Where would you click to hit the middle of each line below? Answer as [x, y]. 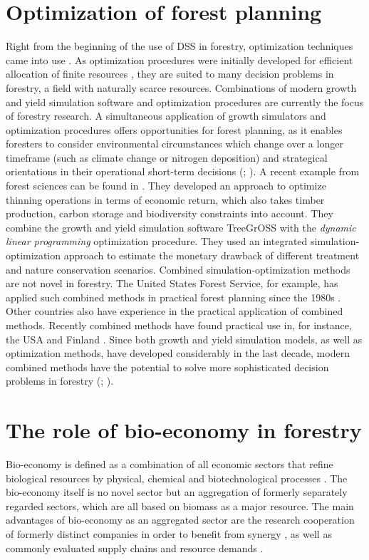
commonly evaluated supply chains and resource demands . [135, 548]
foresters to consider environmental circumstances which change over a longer [175, 144]
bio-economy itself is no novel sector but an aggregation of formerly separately [177, 492]
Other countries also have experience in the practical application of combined [175, 311]
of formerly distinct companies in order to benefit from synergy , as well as [169, 534]
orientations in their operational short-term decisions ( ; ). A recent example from [183, 171]
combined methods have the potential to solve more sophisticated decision [167, 367]
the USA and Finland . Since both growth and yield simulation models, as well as [184, 339]
